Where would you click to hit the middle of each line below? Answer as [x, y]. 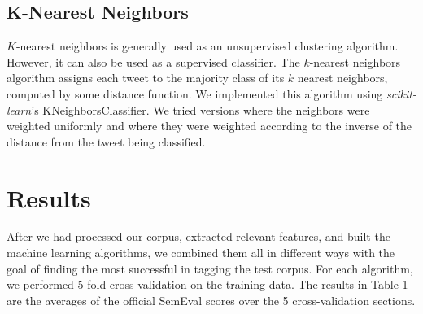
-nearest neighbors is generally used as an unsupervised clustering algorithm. [207, 46]
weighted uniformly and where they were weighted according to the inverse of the [209, 126]
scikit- [401, 93]
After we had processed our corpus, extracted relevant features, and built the [198, 236]
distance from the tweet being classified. [106, 141]
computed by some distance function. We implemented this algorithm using [195, 93]
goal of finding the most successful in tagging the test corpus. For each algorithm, [210, 268]
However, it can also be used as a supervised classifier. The [153, 61]
